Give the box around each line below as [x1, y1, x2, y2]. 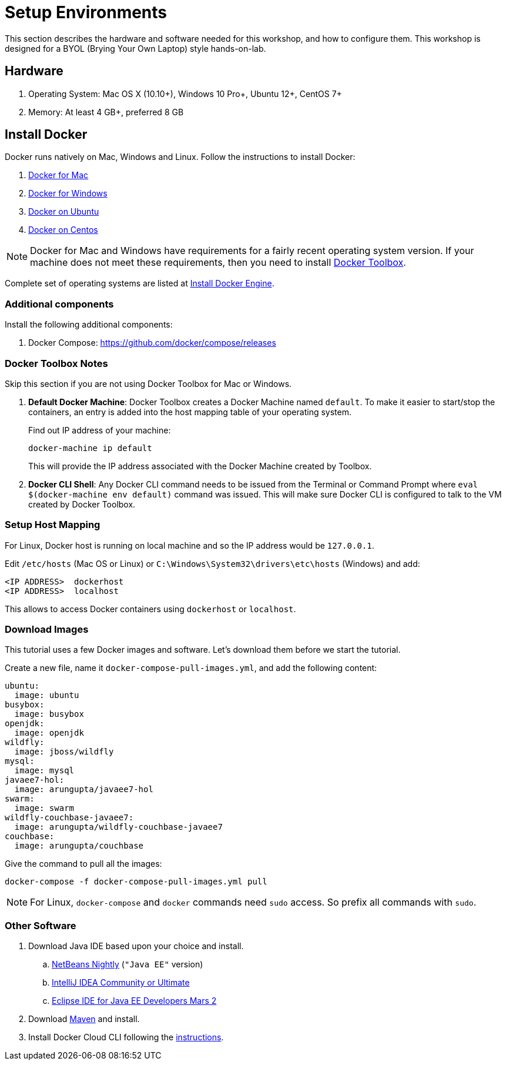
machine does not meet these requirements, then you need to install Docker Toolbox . [30, 256, 406, 269]
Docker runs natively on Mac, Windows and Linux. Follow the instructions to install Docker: [5, 152, 356, 162]
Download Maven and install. [28, 1014, 140, 1024]
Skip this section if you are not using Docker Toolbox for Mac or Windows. [5, 378, 292, 389]
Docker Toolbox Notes [5, 357, 108, 369]
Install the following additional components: [5, 319, 173, 330]
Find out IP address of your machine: [28, 425, 171, 435]
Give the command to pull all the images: [5, 859, 162, 869]
